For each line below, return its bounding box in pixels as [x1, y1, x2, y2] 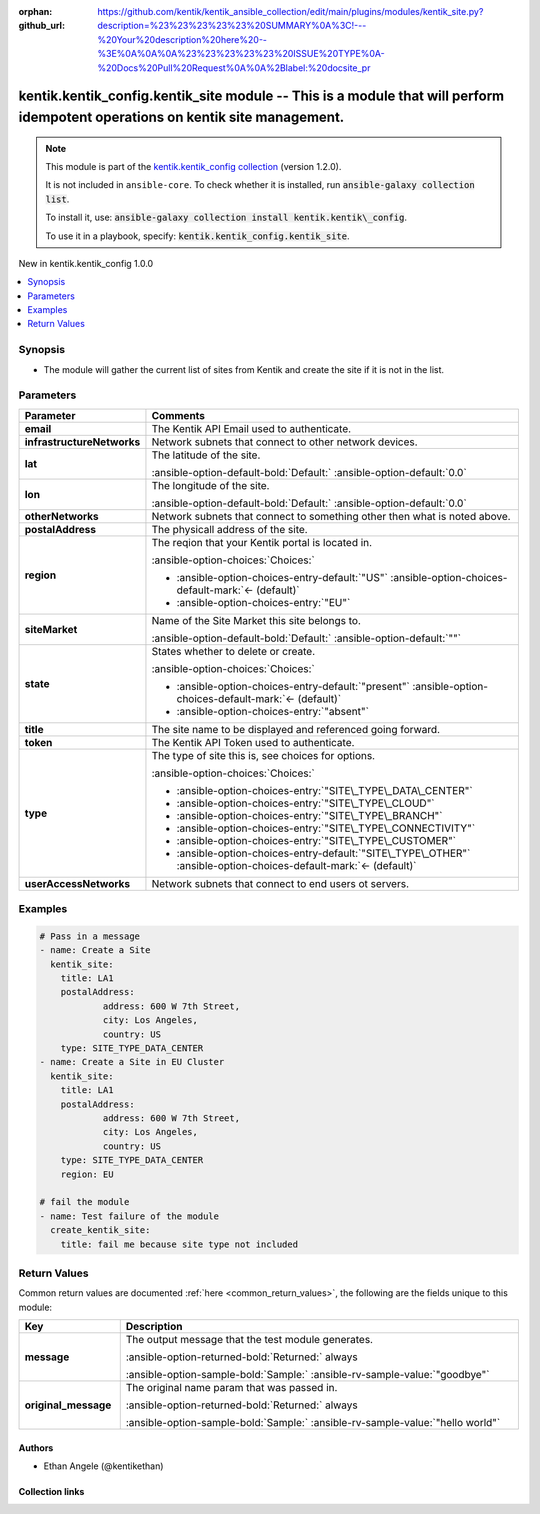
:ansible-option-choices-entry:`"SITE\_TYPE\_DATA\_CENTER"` [176, 783, 474, 797]
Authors [18, 1441, 54, 1454]
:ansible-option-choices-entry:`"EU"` [176, 595, 351, 609]
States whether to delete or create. [151, 644, 315, 658]
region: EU [60, 1168, 114, 1180]
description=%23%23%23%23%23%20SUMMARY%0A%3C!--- [97, 20, 367, 32]
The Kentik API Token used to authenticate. [151, 735, 355, 749]
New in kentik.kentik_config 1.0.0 [18, 257, 154, 269]
